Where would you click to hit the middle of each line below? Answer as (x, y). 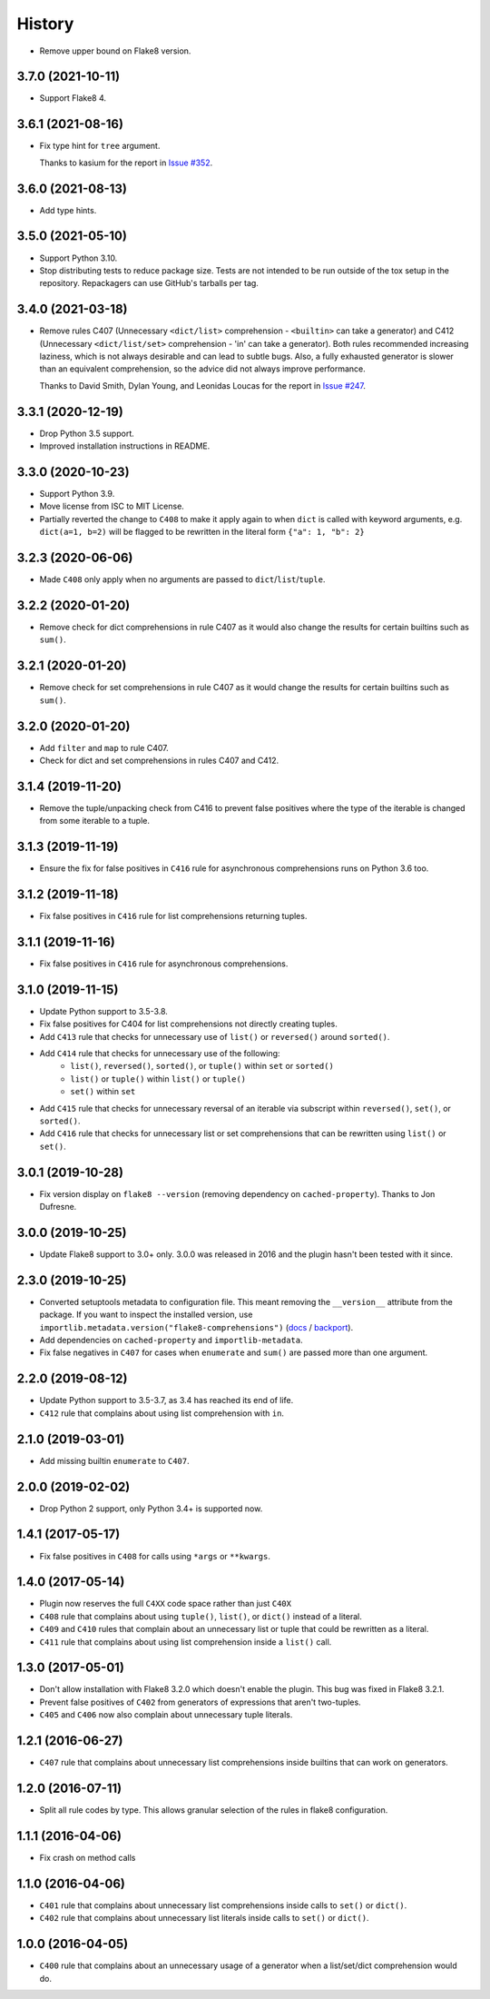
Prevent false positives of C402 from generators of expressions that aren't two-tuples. (201, 1702)
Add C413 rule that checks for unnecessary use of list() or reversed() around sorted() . (215, 1036)
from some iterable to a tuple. (94, 821)
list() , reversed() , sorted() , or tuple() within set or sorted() (202, 1066)
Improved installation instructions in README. (125, 446)
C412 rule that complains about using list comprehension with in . (162, 1413)
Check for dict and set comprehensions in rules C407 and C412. (159, 760)
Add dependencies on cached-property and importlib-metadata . (171, 1341)
